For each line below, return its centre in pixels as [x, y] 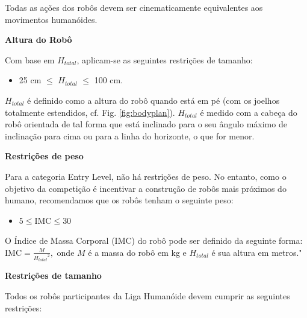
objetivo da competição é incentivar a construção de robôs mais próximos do [146, 188]
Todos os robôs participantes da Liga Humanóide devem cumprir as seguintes [147, 296]
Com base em [30, 59]
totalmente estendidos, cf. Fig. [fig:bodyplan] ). [90, 112]
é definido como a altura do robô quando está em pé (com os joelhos [153, 100]
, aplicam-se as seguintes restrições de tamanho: [165, 59]
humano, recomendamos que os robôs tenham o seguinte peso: [119, 200]
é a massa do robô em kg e [137, 252]
